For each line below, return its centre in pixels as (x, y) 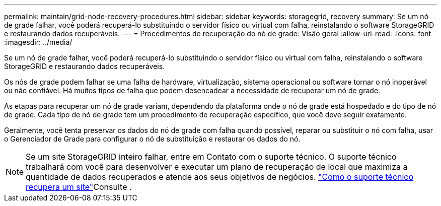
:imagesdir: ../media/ (38, 42)
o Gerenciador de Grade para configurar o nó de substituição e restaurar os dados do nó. (152, 139)
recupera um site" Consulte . (79, 187)
